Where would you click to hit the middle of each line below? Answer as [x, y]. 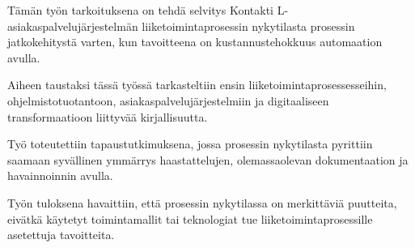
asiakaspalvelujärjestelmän [73, 26]
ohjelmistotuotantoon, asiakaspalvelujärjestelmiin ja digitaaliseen [168, 100]
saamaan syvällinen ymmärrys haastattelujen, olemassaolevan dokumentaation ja [208, 159]
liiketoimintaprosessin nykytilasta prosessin [248, 26]
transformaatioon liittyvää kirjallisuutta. [108, 116]
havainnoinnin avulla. [60, 175]
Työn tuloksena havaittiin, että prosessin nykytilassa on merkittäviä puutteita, [202, 202]
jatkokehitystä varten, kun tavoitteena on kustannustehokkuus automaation [195, 42]
